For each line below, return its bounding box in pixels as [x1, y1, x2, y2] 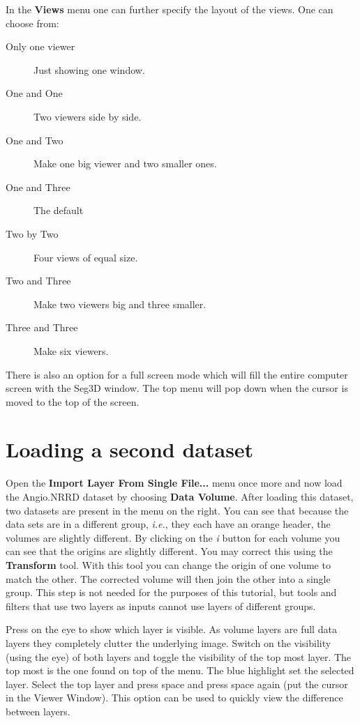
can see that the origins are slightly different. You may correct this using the [6, 544, 333, 558]
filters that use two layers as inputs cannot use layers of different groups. [6, 598, 316, 613]
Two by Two [6, 226, 59, 241]
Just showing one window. [33, 62, 145, 77]
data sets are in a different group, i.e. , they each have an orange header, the [6, 517, 331, 531]
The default [33, 203, 84, 218]
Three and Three [6, 320, 78, 335]
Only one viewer [6, 39, 75, 54]
